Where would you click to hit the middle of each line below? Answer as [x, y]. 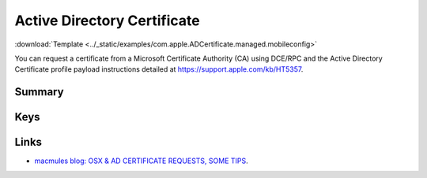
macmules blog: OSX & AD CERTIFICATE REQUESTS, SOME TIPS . [141, 161]
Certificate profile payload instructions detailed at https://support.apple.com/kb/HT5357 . [159, 69]
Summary [39, 92]
